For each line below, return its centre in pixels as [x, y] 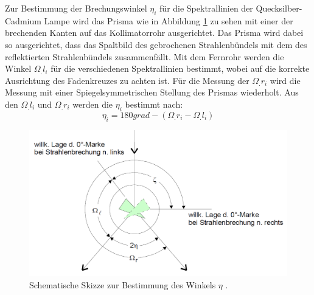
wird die [285, 80]
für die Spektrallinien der [206, 8]
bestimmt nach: [154, 104]
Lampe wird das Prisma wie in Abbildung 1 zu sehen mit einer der [169, 20]
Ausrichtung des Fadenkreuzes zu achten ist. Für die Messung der [127, 80]
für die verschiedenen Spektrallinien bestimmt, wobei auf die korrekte [180, 68]
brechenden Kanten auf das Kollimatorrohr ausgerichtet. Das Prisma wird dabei [154, 33]
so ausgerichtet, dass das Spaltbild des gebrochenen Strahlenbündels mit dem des [156, 44]
